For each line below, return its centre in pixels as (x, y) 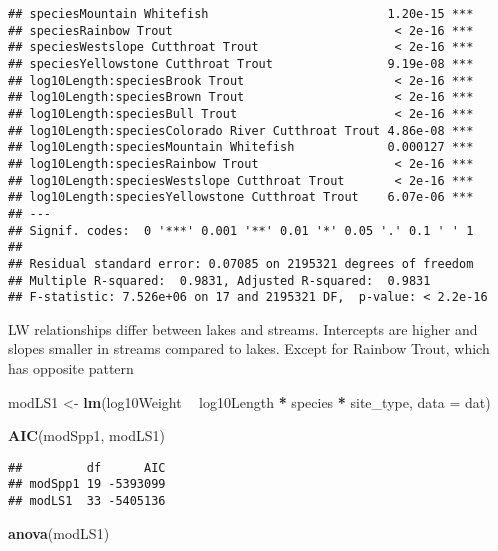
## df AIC (87, 467)
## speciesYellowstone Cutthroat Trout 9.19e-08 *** (241, 63)
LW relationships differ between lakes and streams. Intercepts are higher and (243, 328)
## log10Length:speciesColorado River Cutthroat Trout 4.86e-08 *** (241, 130)
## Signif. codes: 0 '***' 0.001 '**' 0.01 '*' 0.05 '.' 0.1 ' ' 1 (241, 230)
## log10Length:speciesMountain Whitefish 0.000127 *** (241, 147)
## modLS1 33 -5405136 (87, 501)
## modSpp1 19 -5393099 (87, 484)
